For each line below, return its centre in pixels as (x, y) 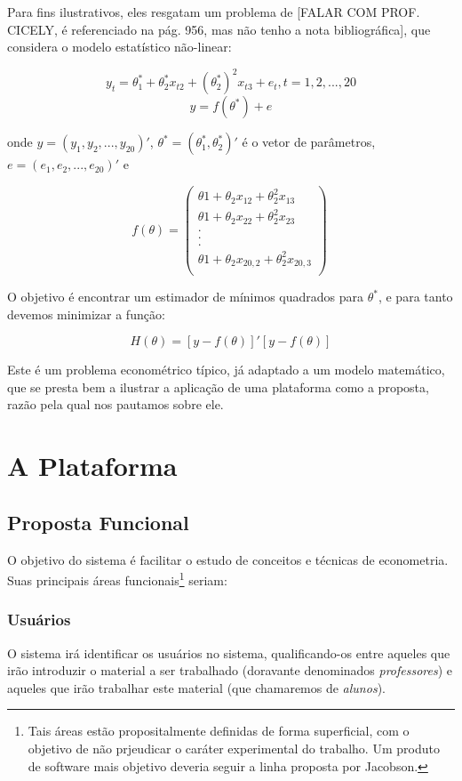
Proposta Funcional (98, 522)
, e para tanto (415, 297)
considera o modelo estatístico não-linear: (119, 47)
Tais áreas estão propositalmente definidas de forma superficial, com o (219, 731)
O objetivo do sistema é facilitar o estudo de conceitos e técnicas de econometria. (228, 559)
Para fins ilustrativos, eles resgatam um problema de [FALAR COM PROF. (214, 12)
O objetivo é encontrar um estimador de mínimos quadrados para (185, 297)
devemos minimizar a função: (86, 314)
